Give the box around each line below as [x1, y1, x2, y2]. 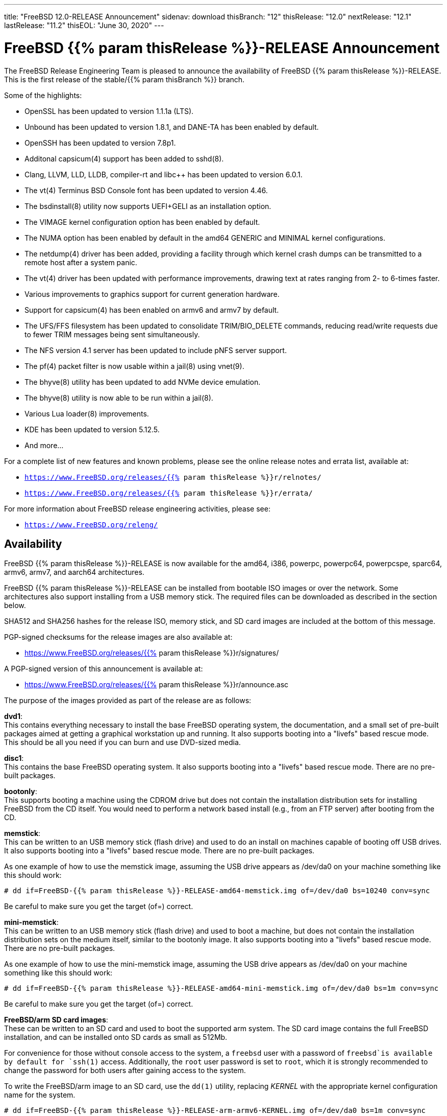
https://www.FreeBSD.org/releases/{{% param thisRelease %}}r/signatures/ [24, 648, 279, 658]
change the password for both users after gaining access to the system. [4, 1066, 246, 1075]
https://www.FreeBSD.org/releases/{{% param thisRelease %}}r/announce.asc [24, 680, 289, 689]
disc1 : [4, 754, 24, 763]
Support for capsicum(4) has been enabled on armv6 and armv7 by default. [24, 305, 279, 314]
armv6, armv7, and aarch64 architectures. [4, 568, 144, 577]
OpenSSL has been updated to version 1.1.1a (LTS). [24, 106, 194, 115]
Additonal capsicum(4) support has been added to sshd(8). [24, 154, 224, 163]
